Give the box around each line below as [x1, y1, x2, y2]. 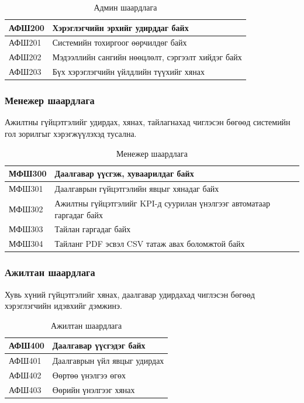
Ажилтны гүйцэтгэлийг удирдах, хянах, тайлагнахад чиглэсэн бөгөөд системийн [5, 116, 291, 128]
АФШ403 [9, 383, 42, 395]
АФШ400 [9, 339, 44, 352]
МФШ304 [9, 237, 43, 250]
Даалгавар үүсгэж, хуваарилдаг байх [54, 167, 194, 180]
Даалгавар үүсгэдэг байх [52, 339, 146, 352]
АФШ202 [9, 51, 42, 63]
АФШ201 [9, 36, 42, 49]
